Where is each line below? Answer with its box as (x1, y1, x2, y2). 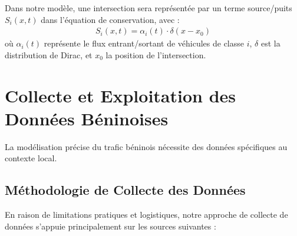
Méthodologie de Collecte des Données (5, 181, 246, 199)
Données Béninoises (5, 106, 169, 130)
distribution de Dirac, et (5, 48, 93, 61)
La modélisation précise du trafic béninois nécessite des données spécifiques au (5, 140, 288, 152)
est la (260, 37, 280, 49)
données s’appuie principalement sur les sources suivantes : (5, 220, 216, 232)
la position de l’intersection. (105, 48, 206, 61)
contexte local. (5, 152, 57, 164)
